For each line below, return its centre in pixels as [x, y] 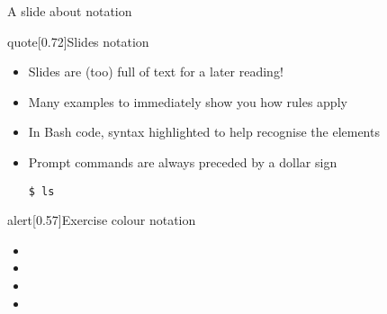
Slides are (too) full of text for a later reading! [156, 72]
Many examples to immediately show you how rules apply [188, 101]
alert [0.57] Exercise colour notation [102, 220]
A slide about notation [70, 11]
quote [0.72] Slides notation [78, 41]
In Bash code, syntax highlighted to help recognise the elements [204, 132]
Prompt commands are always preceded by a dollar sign [183, 161]
